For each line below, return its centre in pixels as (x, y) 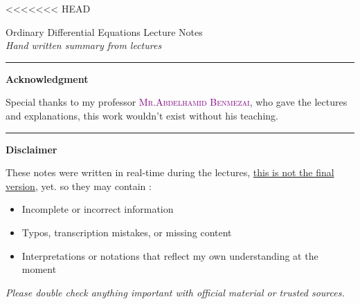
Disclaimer (31, 149)
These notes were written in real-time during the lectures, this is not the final (170, 172)
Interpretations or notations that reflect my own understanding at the (170, 255)
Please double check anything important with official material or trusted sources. (175, 292)
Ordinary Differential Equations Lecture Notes (104, 31)
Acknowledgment (47, 78)
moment (39, 269)
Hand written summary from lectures (84, 45)
